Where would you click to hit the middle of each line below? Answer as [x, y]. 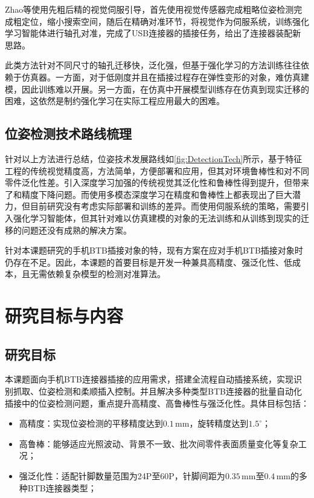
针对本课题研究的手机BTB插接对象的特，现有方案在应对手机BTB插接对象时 [154, 250]
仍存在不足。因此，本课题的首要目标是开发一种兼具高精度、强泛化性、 [144, 262]
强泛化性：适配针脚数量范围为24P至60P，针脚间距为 [122, 476]
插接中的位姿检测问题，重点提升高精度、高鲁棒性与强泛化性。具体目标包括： [157, 403]
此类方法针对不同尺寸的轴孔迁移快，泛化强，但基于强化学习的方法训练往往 [153, 65]
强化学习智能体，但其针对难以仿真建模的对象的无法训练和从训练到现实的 [157, 218]
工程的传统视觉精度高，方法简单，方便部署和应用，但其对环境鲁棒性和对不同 [157, 170]
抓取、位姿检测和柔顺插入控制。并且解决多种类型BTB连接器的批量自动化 [157, 391]
